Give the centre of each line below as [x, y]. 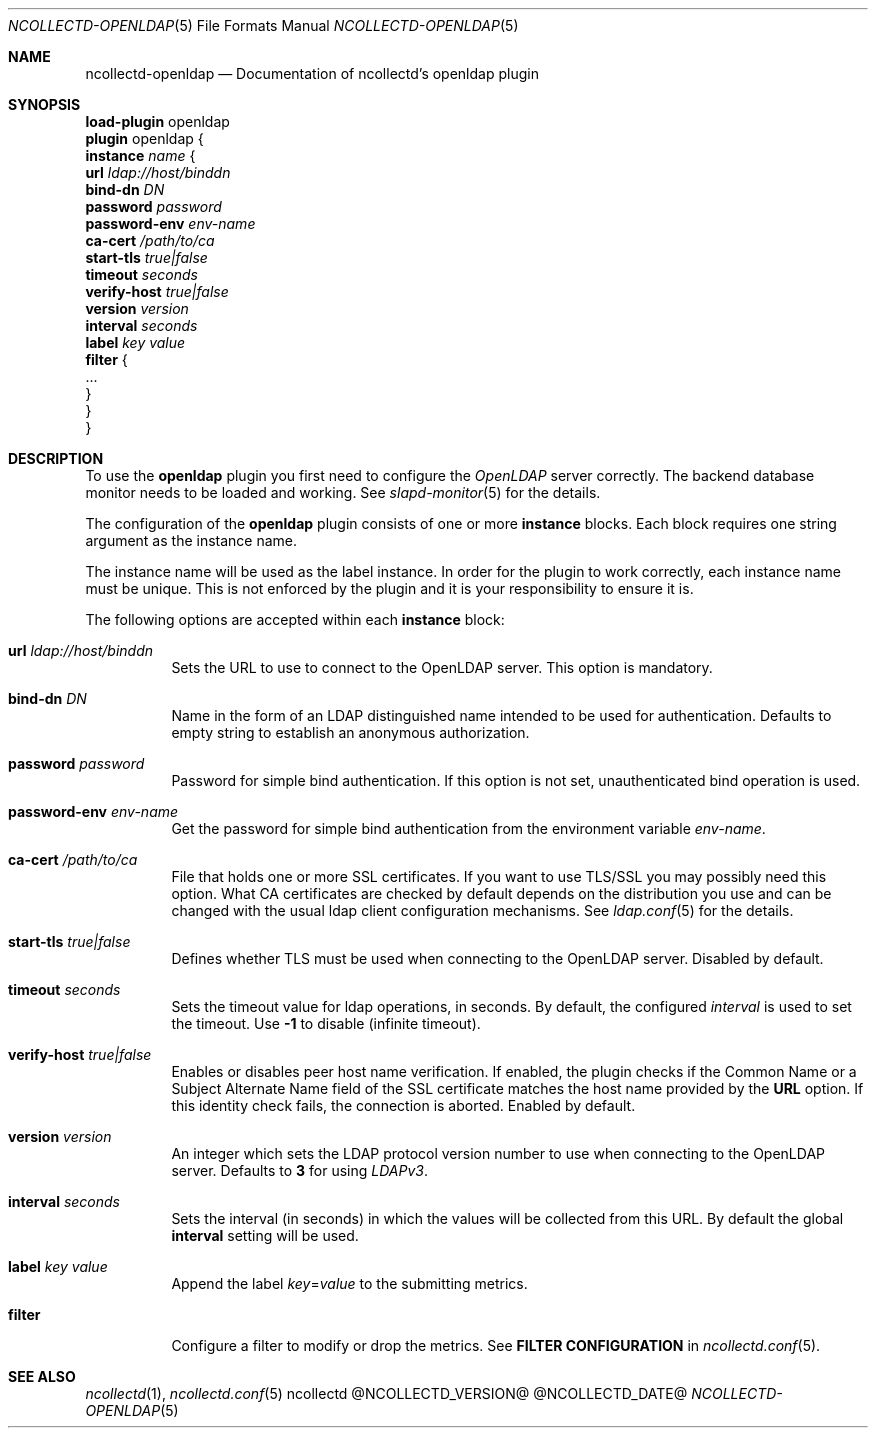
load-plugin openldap [157, 121]
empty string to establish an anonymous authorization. [350, 732]
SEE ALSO [42, 1376]
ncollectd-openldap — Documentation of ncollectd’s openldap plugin [312, 73]
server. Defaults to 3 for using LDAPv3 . [299, 1170]
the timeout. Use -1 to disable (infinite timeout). [326, 1023]
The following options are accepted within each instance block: [295, 619]
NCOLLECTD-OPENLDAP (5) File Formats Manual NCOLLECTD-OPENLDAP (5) [263, 25]
